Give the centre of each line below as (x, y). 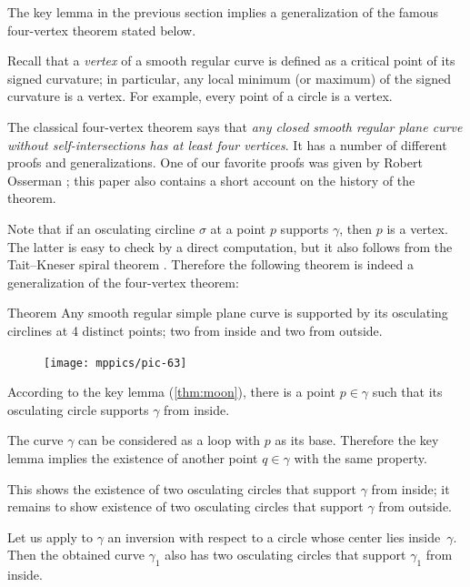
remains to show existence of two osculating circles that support (185, 506)
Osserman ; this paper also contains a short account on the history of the (211, 180)
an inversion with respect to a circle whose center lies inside (274, 536)
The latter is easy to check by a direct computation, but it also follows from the (230, 246)
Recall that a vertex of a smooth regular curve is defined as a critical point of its (231, 61)
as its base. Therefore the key (357, 440)
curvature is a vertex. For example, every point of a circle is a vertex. (200, 96)
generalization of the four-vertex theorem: (123, 282)
